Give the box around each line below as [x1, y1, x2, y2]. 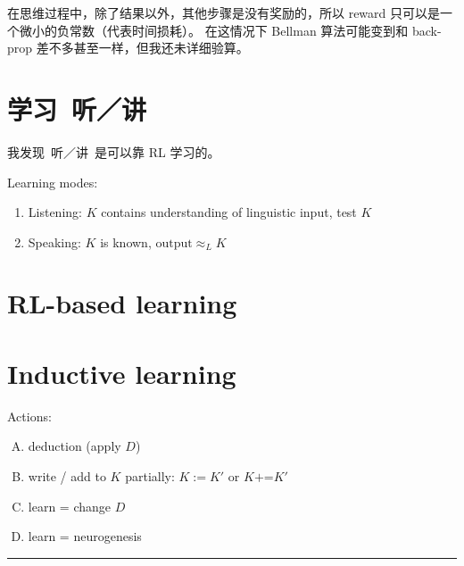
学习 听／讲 [7, 90, 147, 127]
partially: [125, 466, 175, 485]
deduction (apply [28, 437, 121, 455]
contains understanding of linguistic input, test [101, 203, 357, 221]
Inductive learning [7, 354, 236, 391]
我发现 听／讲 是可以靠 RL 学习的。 [7, 142, 220, 161]
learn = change [28, 496, 112, 515]
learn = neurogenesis [28, 527, 142, 545]
